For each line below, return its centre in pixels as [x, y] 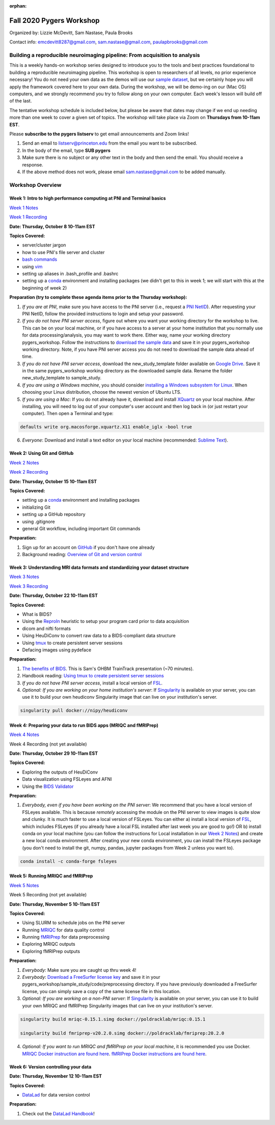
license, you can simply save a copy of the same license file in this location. [101, 991]
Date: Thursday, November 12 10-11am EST [56, 1076]
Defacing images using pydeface [57, 650]
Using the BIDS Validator [48, 786]
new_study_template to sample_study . [62, 378]
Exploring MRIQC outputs [49, 944]
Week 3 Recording [29, 586]
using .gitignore [39, 522]
